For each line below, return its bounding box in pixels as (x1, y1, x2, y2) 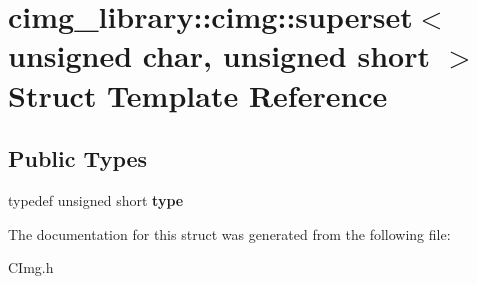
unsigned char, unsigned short (8, 35, 430, 76)
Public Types (8, 143, 148, 174)
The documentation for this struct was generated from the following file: (8, 223, 451, 244)
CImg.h (8, 257, 54, 278)
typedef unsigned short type (8, 189, 184, 210)
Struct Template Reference (8, 74, 388, 115)
